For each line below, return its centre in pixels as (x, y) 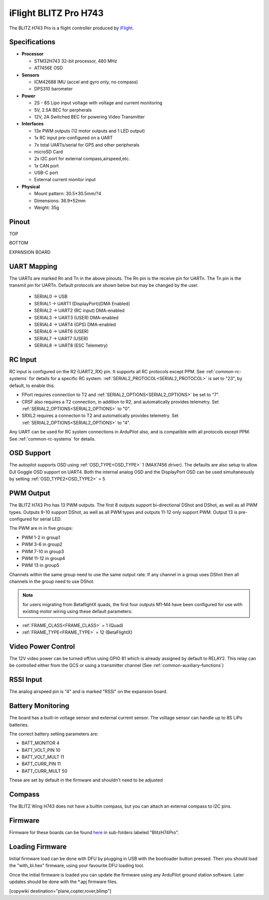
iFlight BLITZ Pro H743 (57, 13)
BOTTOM (19, 243)
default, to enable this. (32, 385)
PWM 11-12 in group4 (43, 558)
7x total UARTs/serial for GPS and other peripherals (87, 145)
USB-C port (46, 173)
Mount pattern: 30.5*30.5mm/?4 (68, 194)
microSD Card (49, 152)
